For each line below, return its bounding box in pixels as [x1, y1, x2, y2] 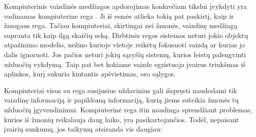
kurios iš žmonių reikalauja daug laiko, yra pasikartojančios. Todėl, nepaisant [4, 114, 239, 124]
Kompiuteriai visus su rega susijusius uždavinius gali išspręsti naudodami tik [4, 85, 237, 95]
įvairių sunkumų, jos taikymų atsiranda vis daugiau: [4, 124, 162, 134]
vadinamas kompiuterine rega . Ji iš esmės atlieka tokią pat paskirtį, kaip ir [4, 10, 234, 21]
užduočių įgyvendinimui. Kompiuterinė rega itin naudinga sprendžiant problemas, [4, 104, 253, 114]
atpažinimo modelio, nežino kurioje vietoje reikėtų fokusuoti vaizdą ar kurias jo [4, 39, 245, 50]
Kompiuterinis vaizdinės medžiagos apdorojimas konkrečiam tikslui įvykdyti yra [4, 1, 247, 11]
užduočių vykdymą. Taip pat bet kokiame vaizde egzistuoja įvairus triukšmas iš [4, 59, 246, 69]
